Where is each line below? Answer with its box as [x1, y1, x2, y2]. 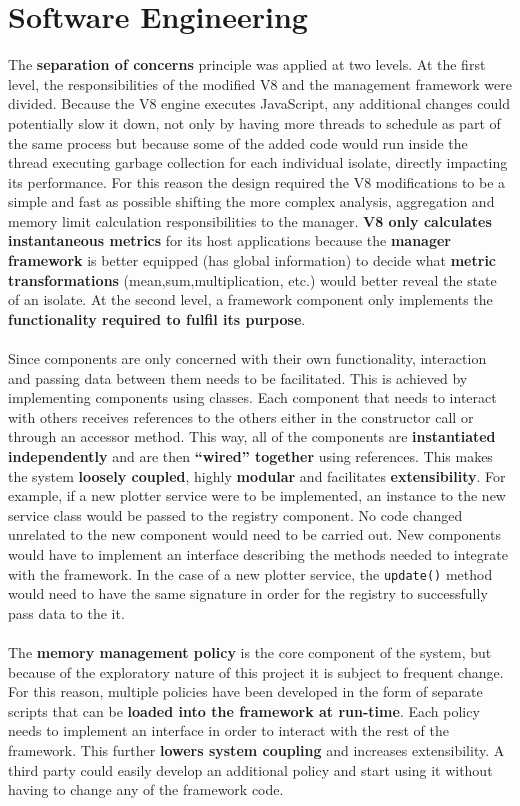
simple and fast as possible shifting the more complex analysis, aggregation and [8, 191, 495, 212]
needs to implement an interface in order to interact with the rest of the [8, 720, 449, 741]
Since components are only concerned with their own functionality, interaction [8, 348, 487, 369]
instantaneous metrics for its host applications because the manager [8, 230, 451, 251]
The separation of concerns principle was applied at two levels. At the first [8, 54, 486, 75]
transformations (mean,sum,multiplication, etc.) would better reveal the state [8, 269, 497, 290]
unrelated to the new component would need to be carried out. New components [8, 524, 501, 545]
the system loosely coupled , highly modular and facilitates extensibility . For [8, 465, 506, 486]
